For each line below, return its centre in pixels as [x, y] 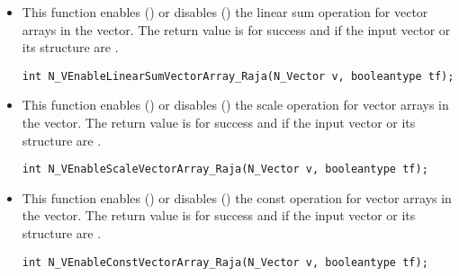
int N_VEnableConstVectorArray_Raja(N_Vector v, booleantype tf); [225, 262]
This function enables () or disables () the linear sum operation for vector [225, 12]
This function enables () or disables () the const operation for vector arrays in [237, 197]
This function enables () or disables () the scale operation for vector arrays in [235, 105]
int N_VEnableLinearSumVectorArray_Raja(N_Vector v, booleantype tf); [238, 76]
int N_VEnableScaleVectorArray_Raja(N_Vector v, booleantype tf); [225, 169]
